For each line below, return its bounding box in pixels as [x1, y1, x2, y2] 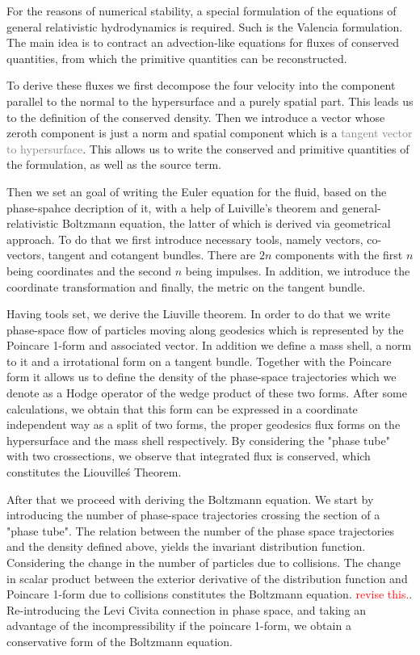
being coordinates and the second [6, 262, 171, 279]
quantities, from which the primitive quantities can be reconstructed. [6, 49, 347, 66]
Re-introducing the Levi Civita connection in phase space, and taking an [6, 601, 367, 618]
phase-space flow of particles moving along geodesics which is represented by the [6, 321, 404, 338]
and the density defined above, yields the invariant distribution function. [6, 538, 366, 555]
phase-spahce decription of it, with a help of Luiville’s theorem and [6, 199, 338, 216]
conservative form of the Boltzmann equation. [6, 632, 233, 649]
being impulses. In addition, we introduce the [185, 262, 410, 279]
